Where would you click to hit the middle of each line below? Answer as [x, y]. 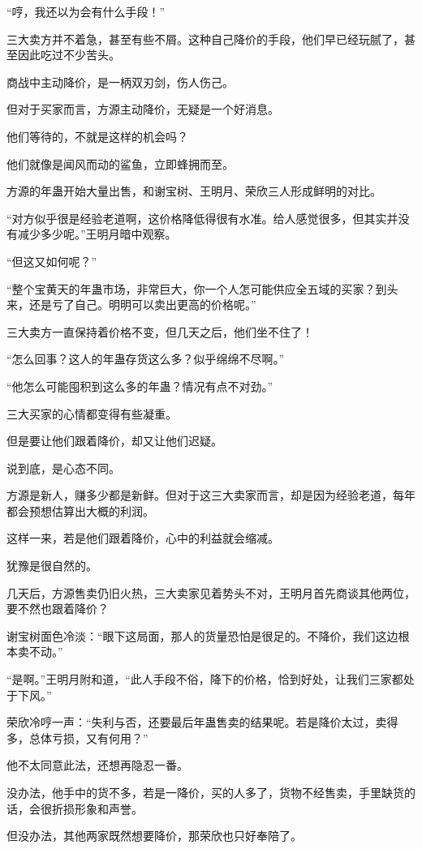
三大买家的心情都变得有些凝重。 [92, 413]
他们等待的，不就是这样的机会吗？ [97, 136]
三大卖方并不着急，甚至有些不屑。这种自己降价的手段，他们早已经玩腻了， [205, 39]
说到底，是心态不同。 [63, 467]
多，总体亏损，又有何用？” [78, 738]
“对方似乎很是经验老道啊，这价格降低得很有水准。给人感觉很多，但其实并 [202, 218]
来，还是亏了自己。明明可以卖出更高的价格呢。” [131, 304]
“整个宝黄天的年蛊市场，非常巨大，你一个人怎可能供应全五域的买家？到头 [202, 288]
